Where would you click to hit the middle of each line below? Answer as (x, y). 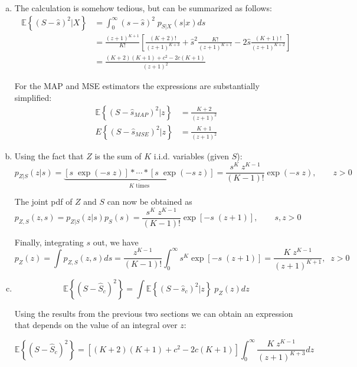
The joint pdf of (43, 201)
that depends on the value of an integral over (96, 325)
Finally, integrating (49, 242)
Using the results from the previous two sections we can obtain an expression (154, 313)
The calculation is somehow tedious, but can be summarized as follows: (143, 8)
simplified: (33, 98)
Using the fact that (49, 156)
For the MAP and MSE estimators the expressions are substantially (137, 86)
